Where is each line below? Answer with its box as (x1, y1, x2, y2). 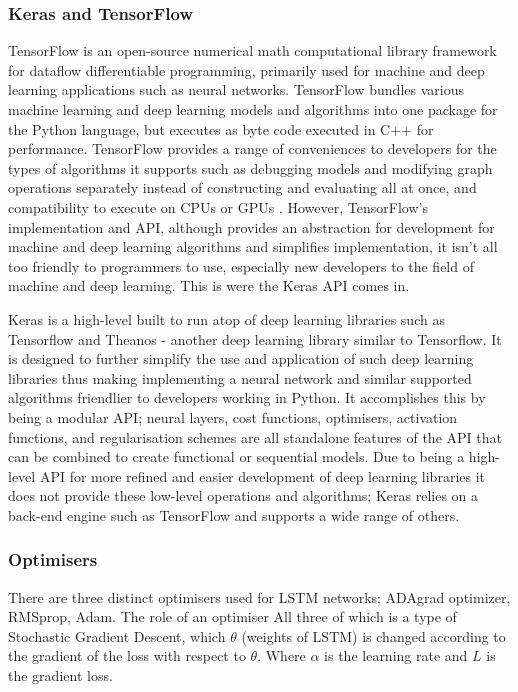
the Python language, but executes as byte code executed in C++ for (8, 118, 434, 139)
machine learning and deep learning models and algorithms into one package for (8, 99, 498, 119)
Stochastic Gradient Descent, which (8, 625, 226, 646)
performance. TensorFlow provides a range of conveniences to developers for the (8, 138, 497, 159)
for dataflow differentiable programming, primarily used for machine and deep (8, 59, 485, 80)
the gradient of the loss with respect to (8, 645, 246, 666)
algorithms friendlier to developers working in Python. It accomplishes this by (8, 387, 486, 408)
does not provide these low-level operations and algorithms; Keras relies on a (8, 485, 479, 506)
